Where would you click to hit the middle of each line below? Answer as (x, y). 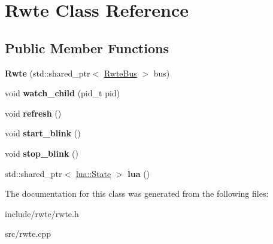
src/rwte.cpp (28, 234)
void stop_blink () (42, 153)
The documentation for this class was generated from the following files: (137, 193)
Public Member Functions (87, 48)
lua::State (93, 173)
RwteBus (120, 73)
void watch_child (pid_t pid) (63, 93)
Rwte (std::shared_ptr (48, 73)
